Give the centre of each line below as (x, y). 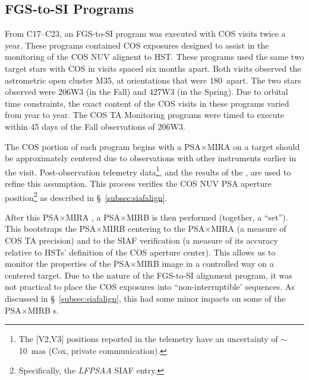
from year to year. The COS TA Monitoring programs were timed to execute (145, 115)
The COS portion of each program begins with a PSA (103, 146)
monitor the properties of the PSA (67, 264)
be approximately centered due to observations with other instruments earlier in (151, 158)
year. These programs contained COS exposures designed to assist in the (137, 45)
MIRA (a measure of (249, 229)
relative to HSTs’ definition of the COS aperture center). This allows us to (140, 252)
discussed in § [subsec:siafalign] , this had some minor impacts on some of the (145, 298)
